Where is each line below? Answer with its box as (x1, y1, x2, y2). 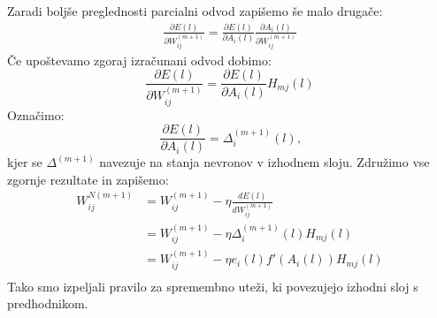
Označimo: (7, 105, 65, 124)
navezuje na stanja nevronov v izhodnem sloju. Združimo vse (99, 153, 430, 171)
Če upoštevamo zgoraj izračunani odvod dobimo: (7, 50, 272, 69)
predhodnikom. (7, 294, 88, 313)
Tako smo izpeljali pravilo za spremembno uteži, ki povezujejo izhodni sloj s (7, 276, 418, 295)
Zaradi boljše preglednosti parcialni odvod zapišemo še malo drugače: (7, 2, 383, 19)
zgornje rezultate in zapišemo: (7, 170, 169, 188)
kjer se (7, 153, 42, 171)
